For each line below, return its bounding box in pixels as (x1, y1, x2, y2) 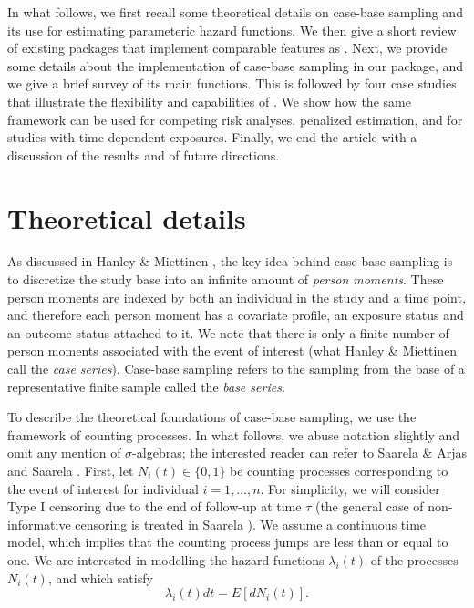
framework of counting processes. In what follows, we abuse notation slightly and (7, 425, 460, 444)
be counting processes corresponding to (230, 461, 448, 479)
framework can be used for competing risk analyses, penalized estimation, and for (7, 109, 463, 129)
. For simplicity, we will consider (260, 479, 440, 498)
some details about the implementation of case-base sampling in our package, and (7, 56, 464, 75)
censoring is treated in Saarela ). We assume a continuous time (75, 514, 427, 533)
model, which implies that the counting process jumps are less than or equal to (7, 532, 448, 551)
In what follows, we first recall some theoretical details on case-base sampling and (7, 3, 463, 21)
